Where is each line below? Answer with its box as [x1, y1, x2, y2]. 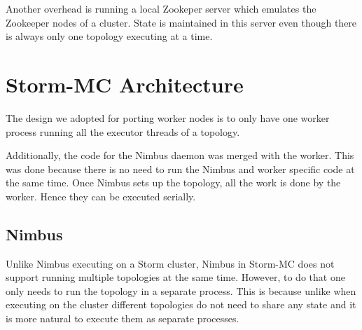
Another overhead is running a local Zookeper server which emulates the [6, 1, 316, 15]
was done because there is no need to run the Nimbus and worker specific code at [6, 161, 355, 176]
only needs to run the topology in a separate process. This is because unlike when [6, 283, 356, 298]
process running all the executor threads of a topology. [6, 124, 240, 139]
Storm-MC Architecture [6, 69, 244, 98]
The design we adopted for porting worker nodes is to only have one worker [6, 110, 330, 125]
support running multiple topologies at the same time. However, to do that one [6, 270, 345, 284]
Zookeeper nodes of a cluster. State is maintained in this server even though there [6, 15, 357, 29]
